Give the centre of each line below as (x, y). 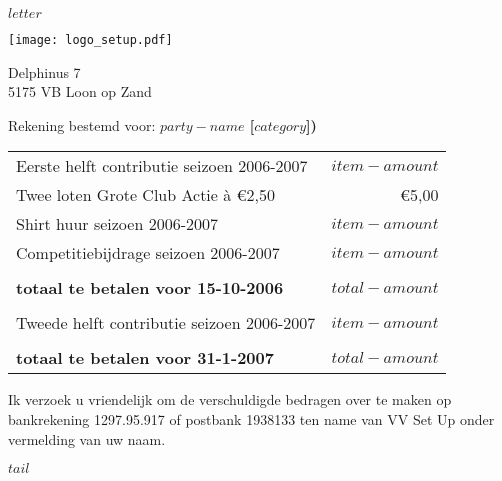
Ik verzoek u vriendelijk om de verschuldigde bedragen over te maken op (230, 399)
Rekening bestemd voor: (82, 124)
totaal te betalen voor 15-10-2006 (150, 288)
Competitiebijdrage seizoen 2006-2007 (148, 253)
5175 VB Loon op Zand (80, 91)
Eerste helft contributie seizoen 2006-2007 (162, 166)
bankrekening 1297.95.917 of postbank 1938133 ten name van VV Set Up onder (251, 419)
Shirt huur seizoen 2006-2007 (117, 224)
